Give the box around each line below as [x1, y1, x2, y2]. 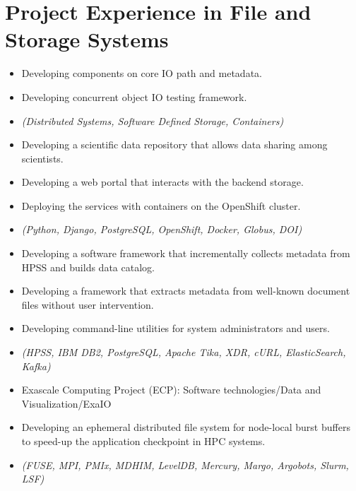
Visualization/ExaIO [21, 396, 112, 410]
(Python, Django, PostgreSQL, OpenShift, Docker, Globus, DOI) [21, 222, 302, 237]
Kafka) [21, 358, 51, 373]
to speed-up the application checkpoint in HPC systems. [21, 434, 266, 448]
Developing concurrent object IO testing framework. [21, 89, 247, 104]
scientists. [21, 150, 64, 165]
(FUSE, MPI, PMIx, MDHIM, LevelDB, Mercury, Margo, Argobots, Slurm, [21, 457, 349, 472]
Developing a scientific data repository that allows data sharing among [21, 137, 328, 152]
